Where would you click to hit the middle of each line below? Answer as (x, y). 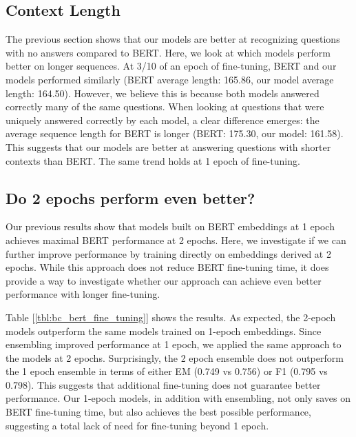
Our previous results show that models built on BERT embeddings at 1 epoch (170, 226)
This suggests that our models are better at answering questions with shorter (168, 146)
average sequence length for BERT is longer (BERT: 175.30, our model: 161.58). (175, 133)
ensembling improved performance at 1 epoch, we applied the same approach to (174, 344)
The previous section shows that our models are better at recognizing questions (173, 39)
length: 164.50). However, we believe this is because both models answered (163, 93)
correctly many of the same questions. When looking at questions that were (165, 106)
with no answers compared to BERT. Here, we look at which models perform (168, 52)
